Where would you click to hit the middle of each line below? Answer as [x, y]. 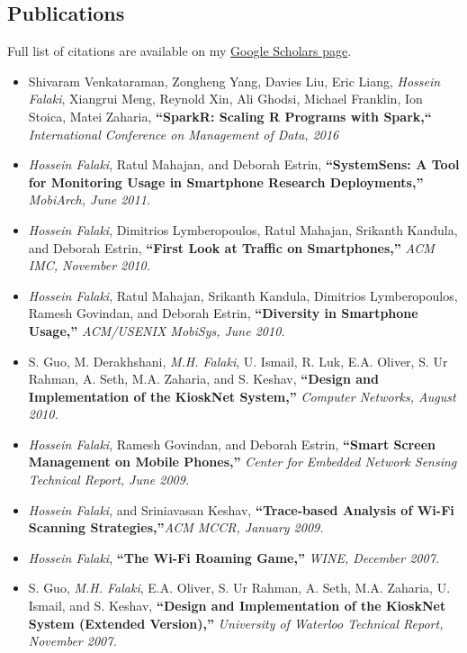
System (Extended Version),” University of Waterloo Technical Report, [236, 623]
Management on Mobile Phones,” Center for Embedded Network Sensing [242, 462]
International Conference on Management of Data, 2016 [184, 134]
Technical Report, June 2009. [109, 480]
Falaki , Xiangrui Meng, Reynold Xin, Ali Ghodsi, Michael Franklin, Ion [225, 99]
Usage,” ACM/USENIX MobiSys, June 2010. [157, 330]
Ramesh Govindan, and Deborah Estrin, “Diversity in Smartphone [223, 313]
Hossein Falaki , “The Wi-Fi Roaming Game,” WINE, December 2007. [234, 557]
